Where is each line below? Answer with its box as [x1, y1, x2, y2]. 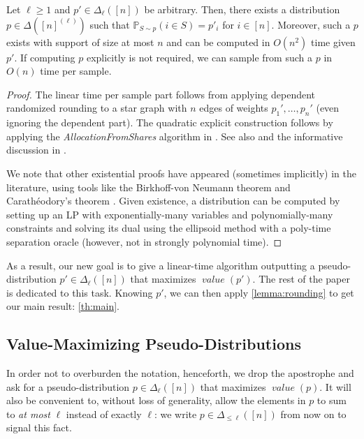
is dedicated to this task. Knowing [6, 285, 153, 299]
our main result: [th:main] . [6, 299, 119, 313]
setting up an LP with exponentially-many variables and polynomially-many [6, 207, 333, 221]
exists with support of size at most [6, 34, 154, 49]
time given [311, 34, 356, 49]
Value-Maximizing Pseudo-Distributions [6, 333, 301, 355]
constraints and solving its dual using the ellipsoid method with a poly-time [6, 221, 331, 235]
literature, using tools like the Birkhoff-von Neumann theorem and [6, 179, 291, 194]
